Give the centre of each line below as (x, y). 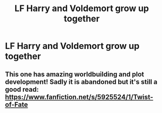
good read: (22, 89)
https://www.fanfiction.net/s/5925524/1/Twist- (79, 97)
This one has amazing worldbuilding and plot (75, 74)
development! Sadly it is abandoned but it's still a (81, 82)
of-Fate (17, 105)
